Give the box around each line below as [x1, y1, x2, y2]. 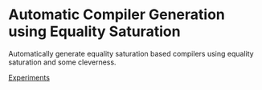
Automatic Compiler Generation [8, 6, 225, 24]
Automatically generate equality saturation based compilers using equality [8, 49, 255, 58]
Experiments [8, 72, 51, 82]
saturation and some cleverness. [8, 57, 117, 67]
